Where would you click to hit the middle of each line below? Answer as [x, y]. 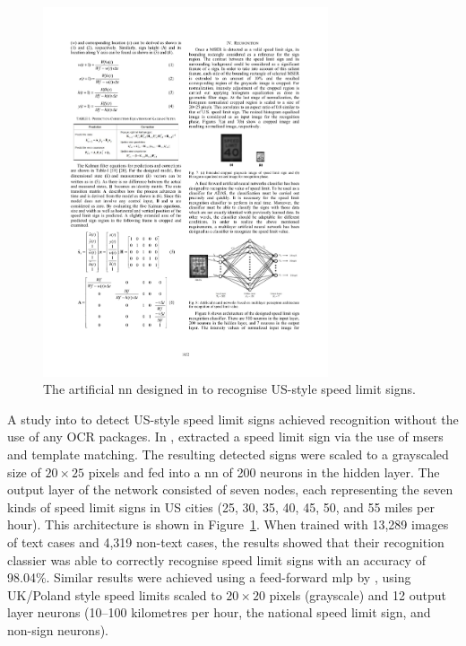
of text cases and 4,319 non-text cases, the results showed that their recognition [226, 542]
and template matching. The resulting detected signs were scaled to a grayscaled [228, 454]
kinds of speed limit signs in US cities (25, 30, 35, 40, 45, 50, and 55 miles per [221, 506]
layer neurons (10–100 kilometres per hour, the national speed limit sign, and [219, 612]
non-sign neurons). [58, 629]
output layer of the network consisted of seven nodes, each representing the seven [230, 489]
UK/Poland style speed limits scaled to [115, 594]
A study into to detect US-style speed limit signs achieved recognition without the [233, 419]
